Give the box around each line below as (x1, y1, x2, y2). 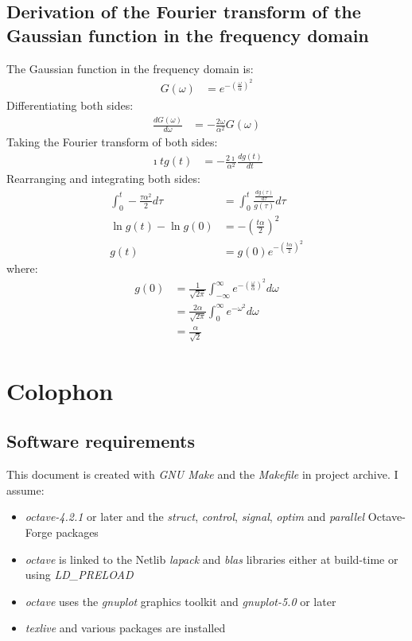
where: (6, 259, 38, 276)
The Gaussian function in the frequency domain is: (6, 60, 254, 76)
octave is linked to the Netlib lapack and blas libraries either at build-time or (25, 550, 398, 567)
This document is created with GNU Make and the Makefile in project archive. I (6, 466, 398, 483)
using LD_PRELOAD (25, 566, 134, 583)
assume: (6, 481, 45, 498)
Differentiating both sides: (6, 97, 134, 114)
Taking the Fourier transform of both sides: (6, 134, 218, 150)
